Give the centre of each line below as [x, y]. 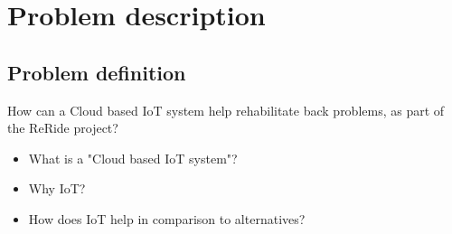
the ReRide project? [63, 128]
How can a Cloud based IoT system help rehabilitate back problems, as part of [226, 110]
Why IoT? [57, 188]
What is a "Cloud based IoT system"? [133, 158]
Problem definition [97, 72]
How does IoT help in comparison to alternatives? [167, 218]
